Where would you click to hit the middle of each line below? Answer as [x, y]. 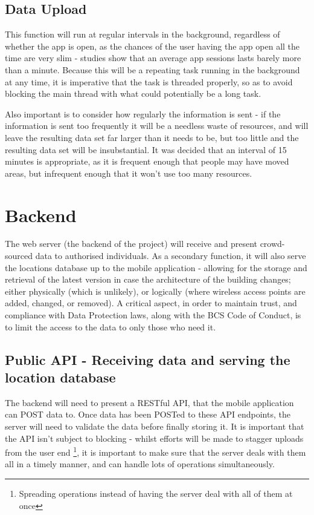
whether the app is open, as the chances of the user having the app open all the [152, 46]
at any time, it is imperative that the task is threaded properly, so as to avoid [149, 81]
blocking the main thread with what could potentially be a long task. [133, 93]
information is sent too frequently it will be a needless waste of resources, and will [157, 126]
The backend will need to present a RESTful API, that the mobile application [149, 402]
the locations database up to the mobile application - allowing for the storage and [156, 267]
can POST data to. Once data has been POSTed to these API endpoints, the [148, 414]
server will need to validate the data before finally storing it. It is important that [155, 426]
